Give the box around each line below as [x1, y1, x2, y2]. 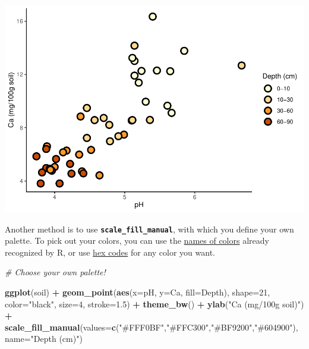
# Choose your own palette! [5, 266, 106, 278]
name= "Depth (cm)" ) [5, 332, 83, 345]
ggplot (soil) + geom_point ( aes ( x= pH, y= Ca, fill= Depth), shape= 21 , [5, 285, 270, 298]
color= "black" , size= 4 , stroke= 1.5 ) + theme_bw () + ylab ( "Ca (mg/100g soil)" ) [5, 297, 304, 310]
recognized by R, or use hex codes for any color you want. [5, 246, 215, 258]
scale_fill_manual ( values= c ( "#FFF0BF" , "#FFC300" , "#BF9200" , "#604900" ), [5, 320, 298, 333]
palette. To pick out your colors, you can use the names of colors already [5, 234, 269, 247]
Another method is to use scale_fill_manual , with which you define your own [5, 222, 294, 235]
